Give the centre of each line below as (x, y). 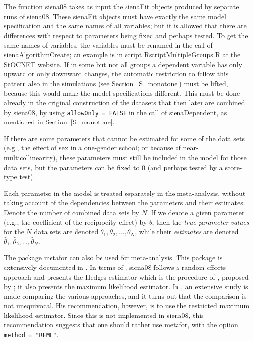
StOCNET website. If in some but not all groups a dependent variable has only (123, 64)
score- (233, 167)
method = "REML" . (31, 334)
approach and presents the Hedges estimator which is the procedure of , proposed (126, 277)
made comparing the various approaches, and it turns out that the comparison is (125, 296)
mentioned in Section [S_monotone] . (59, 122)
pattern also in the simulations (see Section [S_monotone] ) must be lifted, (116, 83)
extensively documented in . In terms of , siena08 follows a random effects (115, 267)
